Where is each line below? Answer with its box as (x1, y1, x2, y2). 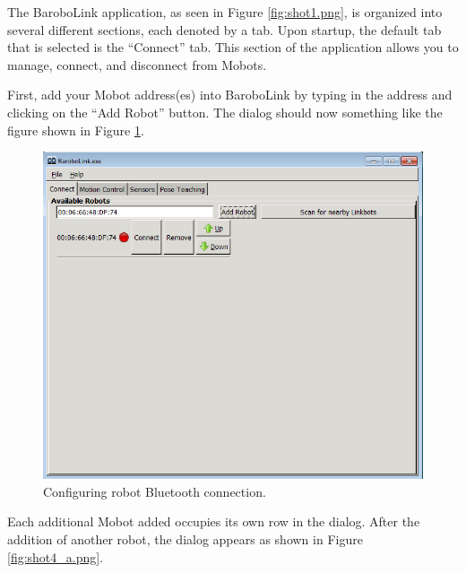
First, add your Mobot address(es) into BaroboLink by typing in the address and (7, 85, 453, 104)
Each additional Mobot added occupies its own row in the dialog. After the (7, 512, 420, 531)
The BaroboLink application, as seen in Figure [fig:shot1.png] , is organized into (7, 3, 443, 21)
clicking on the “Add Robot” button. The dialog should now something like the (7, 102, 443, 121)
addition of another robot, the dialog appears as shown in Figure (7, 529, 363, 548)
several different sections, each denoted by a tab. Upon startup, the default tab (7, 20, 442, 39)
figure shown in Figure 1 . (7, 120, 144, 139)
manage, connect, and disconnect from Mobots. (7, 55, 267, 74)
